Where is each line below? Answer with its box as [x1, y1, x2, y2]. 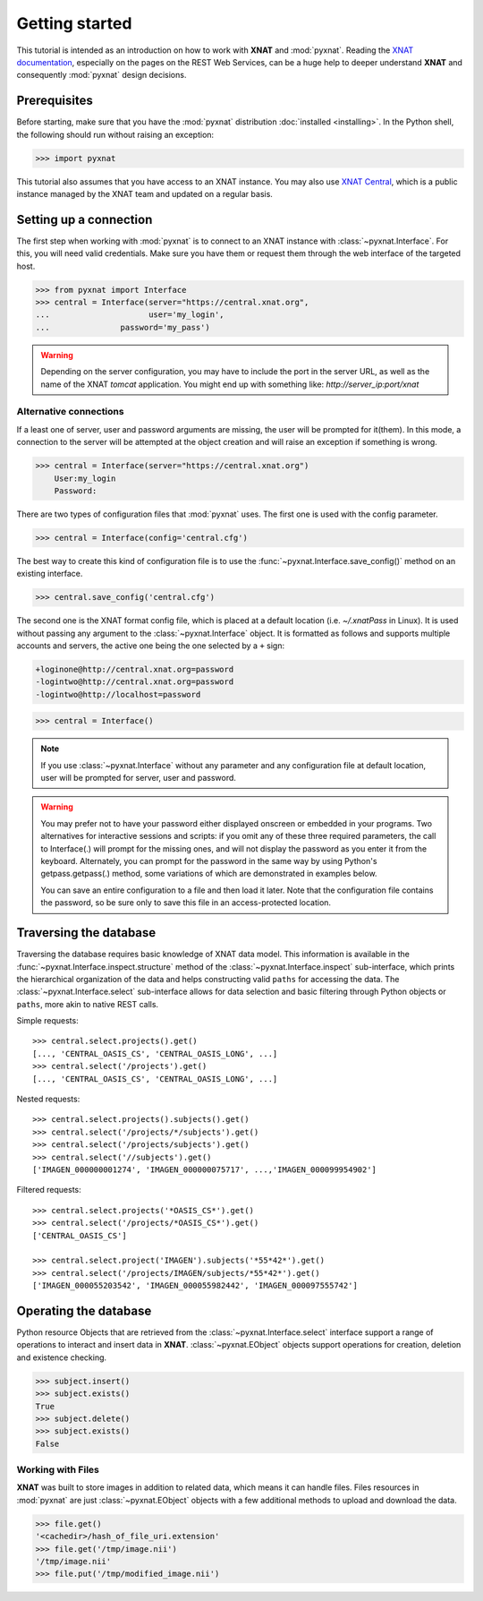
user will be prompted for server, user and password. [40, 773, 237, 783]
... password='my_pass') [35, 322, 210, 332]
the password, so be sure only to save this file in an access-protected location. [40, 897, 331, 908]
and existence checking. [16, 1352, 107, 1363]
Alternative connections [16, 406, 124, 418]
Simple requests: [16, 1015, 80, 1026]
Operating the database [16, 1303, 152, 1318]
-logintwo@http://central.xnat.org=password [35, 677, 234, 687]
